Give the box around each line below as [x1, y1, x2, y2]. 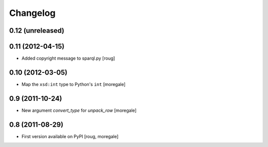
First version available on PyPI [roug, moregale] [21, 133, 119, 139]
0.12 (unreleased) [9, 26, 65, 35]
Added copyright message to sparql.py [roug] [21, 55, 115, 62]
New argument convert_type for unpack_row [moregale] [21, 107, 136, 113]
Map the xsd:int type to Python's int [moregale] [21, 81, 126, 87]
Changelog [9, 7, 56, 18]
